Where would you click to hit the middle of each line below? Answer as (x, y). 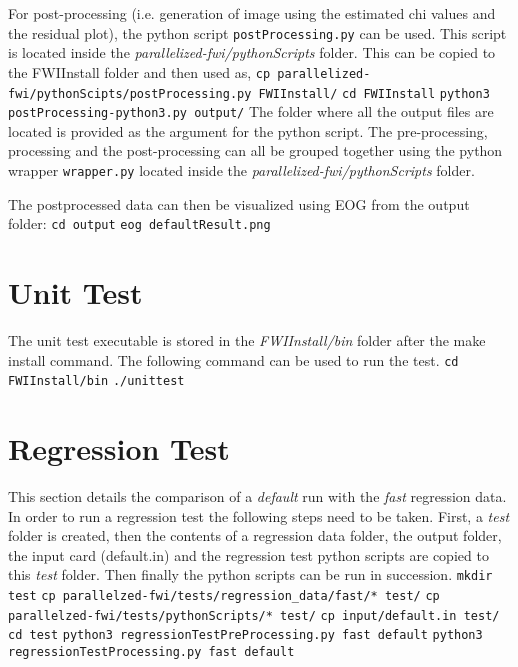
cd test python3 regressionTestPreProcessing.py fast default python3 (245, 635)
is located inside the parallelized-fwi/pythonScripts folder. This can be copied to (252, 52)
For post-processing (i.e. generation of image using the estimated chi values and (252, 13)
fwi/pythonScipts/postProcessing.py (130, 93)
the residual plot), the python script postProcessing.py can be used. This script (257, 32)
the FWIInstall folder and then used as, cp (139, 71)
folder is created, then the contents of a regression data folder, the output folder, (255, 535)
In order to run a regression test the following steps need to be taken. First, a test (259, 515)
